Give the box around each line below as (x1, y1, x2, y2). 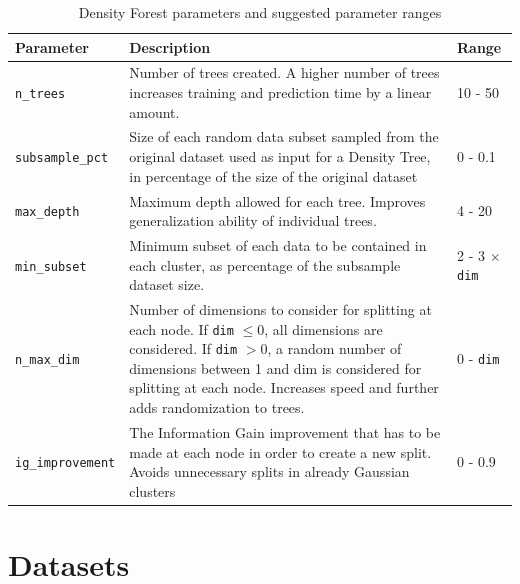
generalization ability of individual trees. (129, 210, 377, 231)
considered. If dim (129, 338, 238, 359)
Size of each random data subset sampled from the (129, 126, 439, 147)
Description (129, 36, 211, 57)
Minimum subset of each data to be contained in (129, 234, 427, 255)
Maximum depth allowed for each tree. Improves (129, 190, 426, 211)
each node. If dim (129, 318, 234, 339)
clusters (129, 480, 176, 501)
